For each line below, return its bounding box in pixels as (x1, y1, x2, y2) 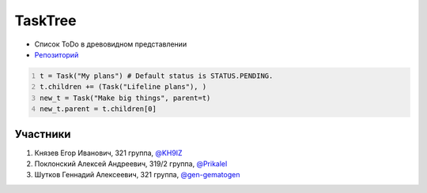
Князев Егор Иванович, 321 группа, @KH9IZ (34, 148, 183, 158)
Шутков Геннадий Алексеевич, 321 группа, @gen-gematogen (34, 170, 240, 180)
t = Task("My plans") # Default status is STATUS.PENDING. (40, 71, 274, 80)
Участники (14, 127, 71, 141)
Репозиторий (34, 50, 79, 59)
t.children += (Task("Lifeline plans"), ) (40, 83, 207, 91)
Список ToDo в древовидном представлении (34, 39, 187, 49)
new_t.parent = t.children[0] (40, 105, 157, 113)
